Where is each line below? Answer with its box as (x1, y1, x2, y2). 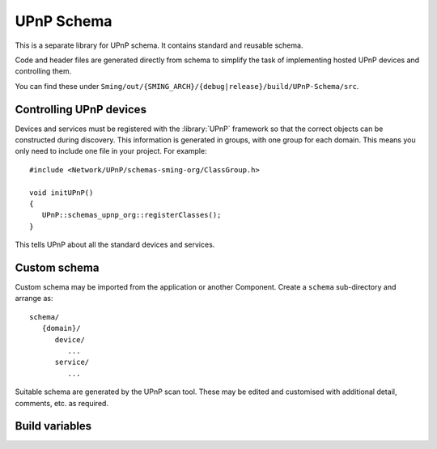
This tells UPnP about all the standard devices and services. (15, 239, 215, 250)
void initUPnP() (29, 188, 94, 197)
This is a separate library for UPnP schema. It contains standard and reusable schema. (15, 40, 303, 50)
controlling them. (15, 66, 72, 76)
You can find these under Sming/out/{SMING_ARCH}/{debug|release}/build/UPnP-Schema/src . (15, 81, 359, 91)
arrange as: (15, 294, 53, 303)
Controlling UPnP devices (15, 102, 147, 116)
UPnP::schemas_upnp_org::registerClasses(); (41, 210, 222, 220)
